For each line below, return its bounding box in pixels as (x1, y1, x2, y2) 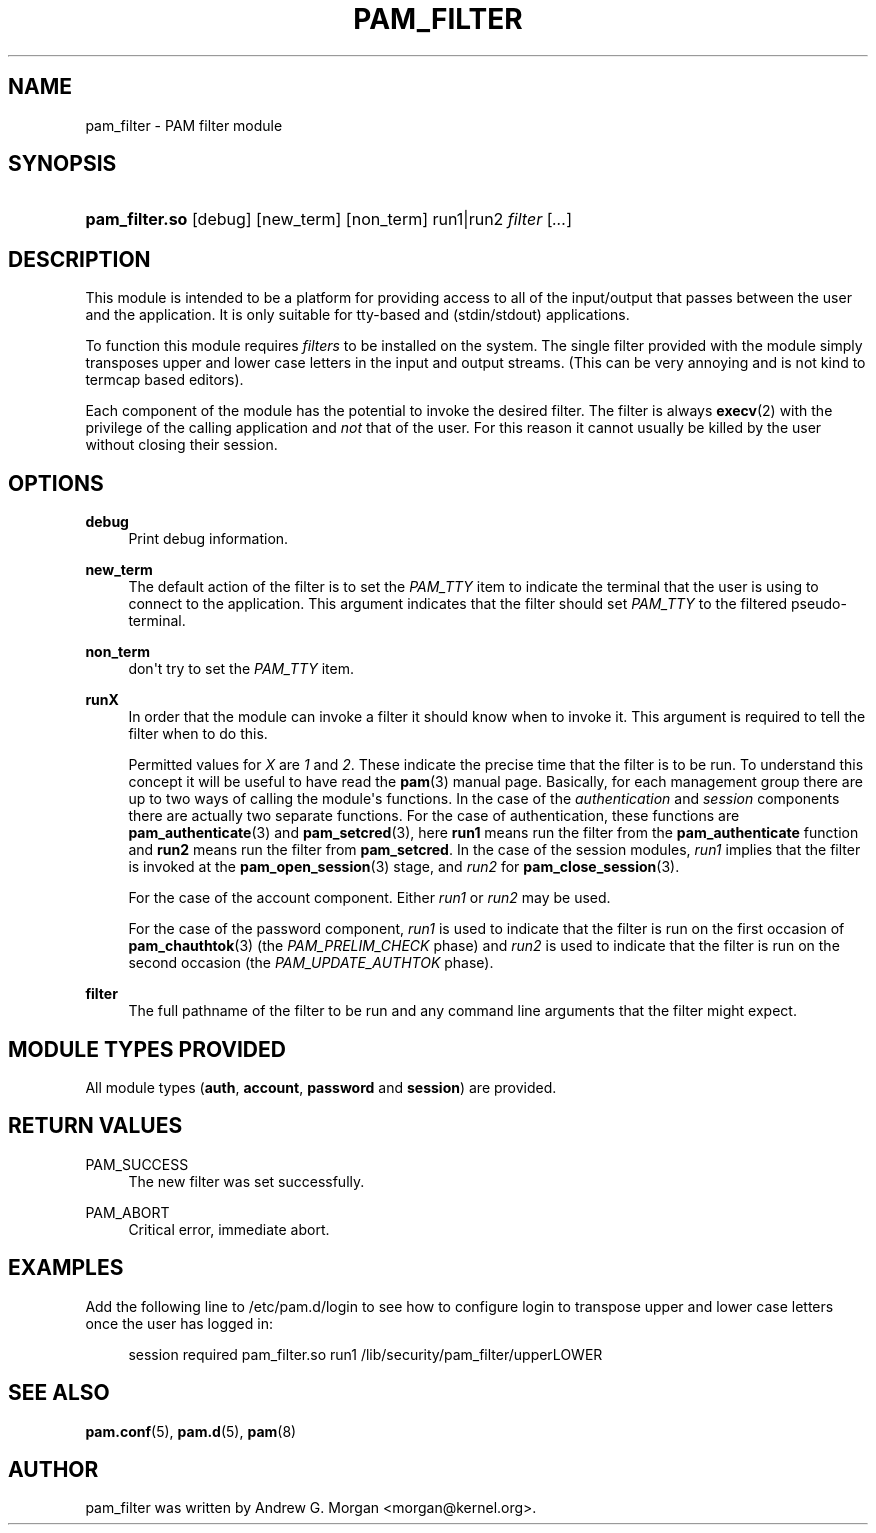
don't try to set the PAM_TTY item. (128, 660, 354, 678)
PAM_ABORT (85, 1203, 170, 1221)
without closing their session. (85, 436, 278, 454)
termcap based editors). (85, 371, 244, 389)
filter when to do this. (128, 725, 268, 743)
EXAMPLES (8, 1255, 124, 1281)
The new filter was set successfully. (128, 1172, 365, 1190)
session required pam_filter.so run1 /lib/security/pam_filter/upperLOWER (128, 1345, 603, 1363)
